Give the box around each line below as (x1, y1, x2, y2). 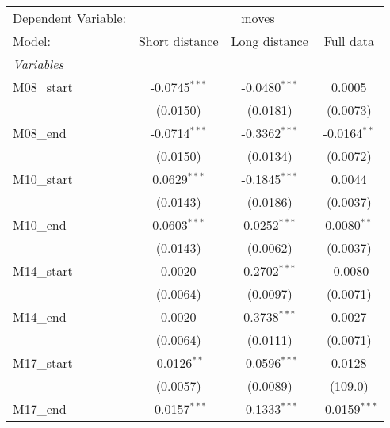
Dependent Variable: (13, 9, 126, 27)
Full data (323, 32, 375, 50)
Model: (13, 32, 52, 50)
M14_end (13, 308, 67, 326)
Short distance (138, 32, 219, 50)
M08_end (13, 124, 67, 142)
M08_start (13, 78, 73, 96)
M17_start (13, 353, 73, 372)
